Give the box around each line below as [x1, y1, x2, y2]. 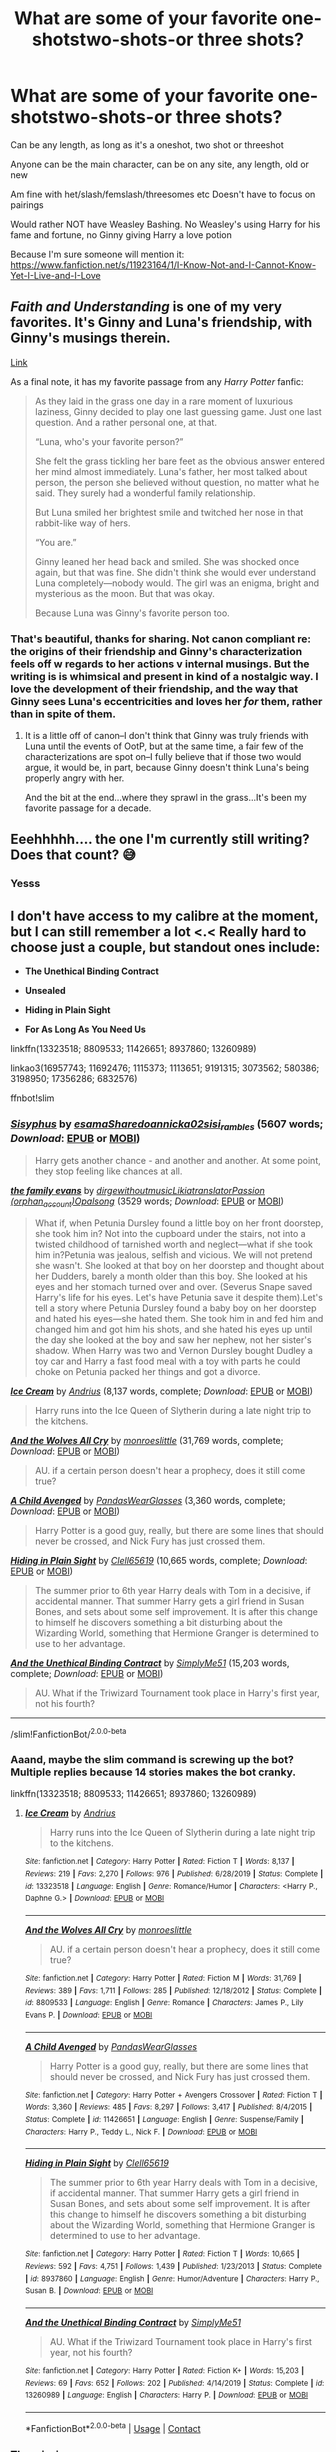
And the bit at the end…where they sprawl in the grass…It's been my [24, 792, 307, 804]
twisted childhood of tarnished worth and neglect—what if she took [34, 1238, 313, 1250]
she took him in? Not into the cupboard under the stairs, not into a [34, 1227, 307, 1239]
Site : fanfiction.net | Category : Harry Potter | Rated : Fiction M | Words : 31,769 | [24, 1973, 302, 1984]
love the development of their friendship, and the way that [10, 682, 299, 696]
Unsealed [24, 985, 67, 997]
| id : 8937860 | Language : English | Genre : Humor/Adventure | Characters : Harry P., [24, 2273, 320, 2284]
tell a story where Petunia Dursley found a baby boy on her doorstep [34, 1302, 317, 1314]
